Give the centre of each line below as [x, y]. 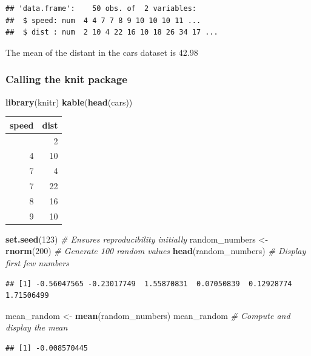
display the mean [37, 327]
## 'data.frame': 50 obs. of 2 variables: [101, 8]
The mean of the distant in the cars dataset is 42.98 [102, 52]
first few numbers [37, 263]
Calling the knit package [66, 79]
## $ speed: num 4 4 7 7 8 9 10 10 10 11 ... [103, 20]
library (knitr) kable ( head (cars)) [69, 102]
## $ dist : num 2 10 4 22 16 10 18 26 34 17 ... [112, 32]
